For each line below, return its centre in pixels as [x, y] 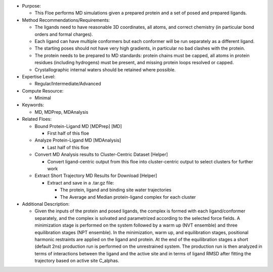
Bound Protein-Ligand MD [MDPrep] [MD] [78, 126]
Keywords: [33, 105]
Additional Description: [46, 204]
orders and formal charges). [64, 34]
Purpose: [32, 6]
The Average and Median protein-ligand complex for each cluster [128, 197]
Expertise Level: [39, 76]
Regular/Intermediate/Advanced [68, 84]
